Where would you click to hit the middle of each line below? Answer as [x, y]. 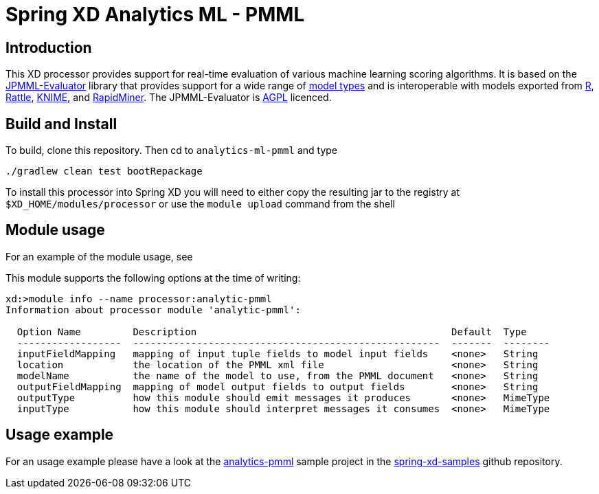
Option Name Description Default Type [272, 332]
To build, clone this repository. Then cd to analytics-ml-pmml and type [171, 150]
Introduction [49, 47]
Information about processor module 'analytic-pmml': [153, 310]
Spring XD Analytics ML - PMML [155, 14]
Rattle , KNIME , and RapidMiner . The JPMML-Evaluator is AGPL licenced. [169, 98]
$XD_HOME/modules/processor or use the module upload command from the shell [200, 204]
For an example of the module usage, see [99, 256]
